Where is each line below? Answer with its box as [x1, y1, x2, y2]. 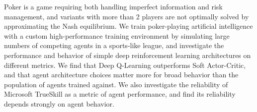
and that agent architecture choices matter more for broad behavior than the [4, 69, 239, 80]
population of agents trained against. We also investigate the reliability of [4, 79, 228, 89]
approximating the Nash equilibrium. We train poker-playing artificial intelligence [4, 21, 253, 31]
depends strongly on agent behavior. [4, 98, 114, 109]
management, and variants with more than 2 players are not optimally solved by [4, 11, 249, 21]
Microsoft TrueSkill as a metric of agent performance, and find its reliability [4, 89, 236, 99]
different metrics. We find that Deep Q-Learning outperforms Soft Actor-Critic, [4, 59, 246, 70]
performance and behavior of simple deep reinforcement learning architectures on [4, 50, 251, 60]
